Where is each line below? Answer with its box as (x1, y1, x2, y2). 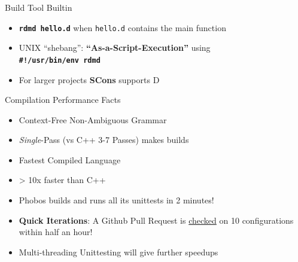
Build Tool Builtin (5, 1, 72, 13)
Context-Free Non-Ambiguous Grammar (19, 113, 167, 126)
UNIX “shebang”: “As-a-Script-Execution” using (19, 41, 211, 54)
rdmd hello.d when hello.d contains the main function (19, 21, 226, 33)
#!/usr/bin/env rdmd (19, 56, 101, 65)
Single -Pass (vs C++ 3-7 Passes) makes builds (19, 133, 189, 146)
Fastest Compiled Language (19, 153, 121, 166)
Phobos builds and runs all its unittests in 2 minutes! (19, 194, 214, 206)
